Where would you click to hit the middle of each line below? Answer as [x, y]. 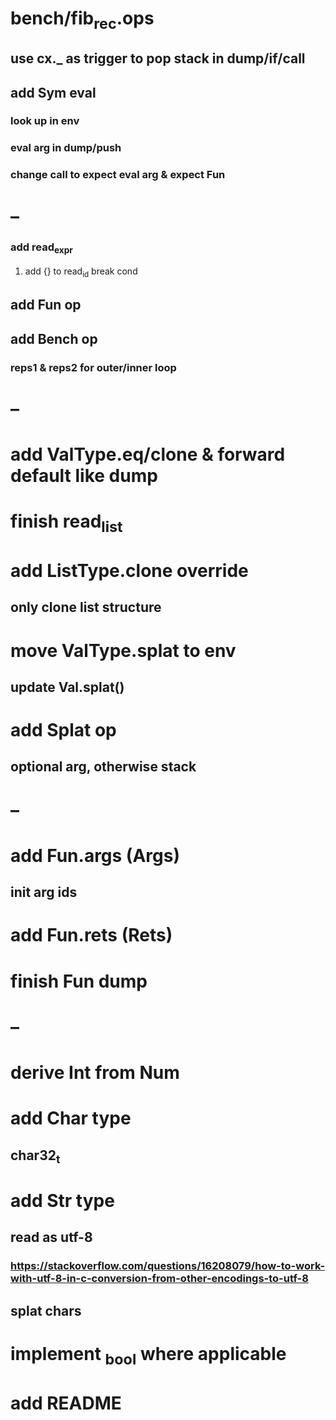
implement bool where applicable [148, 1355]
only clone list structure [86, 607]
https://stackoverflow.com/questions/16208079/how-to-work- [168, 1266]
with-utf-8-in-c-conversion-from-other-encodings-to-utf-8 [159, 1279]
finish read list [66, 523]
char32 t [35, 1156]
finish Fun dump [79, 981]
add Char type [71, 1118]
